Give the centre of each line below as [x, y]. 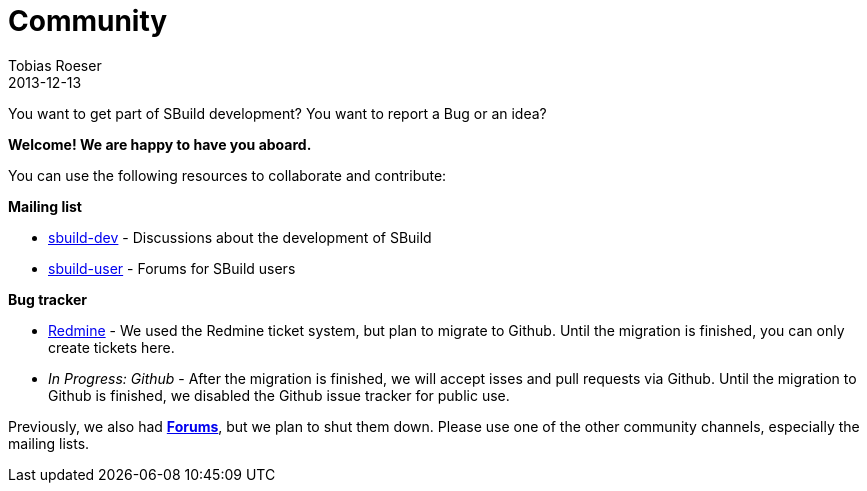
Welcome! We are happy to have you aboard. [160, 144]
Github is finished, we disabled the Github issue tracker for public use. [279, 395]
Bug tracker [47, 299]
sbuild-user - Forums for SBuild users [172, 268]
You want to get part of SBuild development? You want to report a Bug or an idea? [277, 113]
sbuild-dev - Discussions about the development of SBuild [240, 237]
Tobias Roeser [55, 65]
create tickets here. [111, 347]
